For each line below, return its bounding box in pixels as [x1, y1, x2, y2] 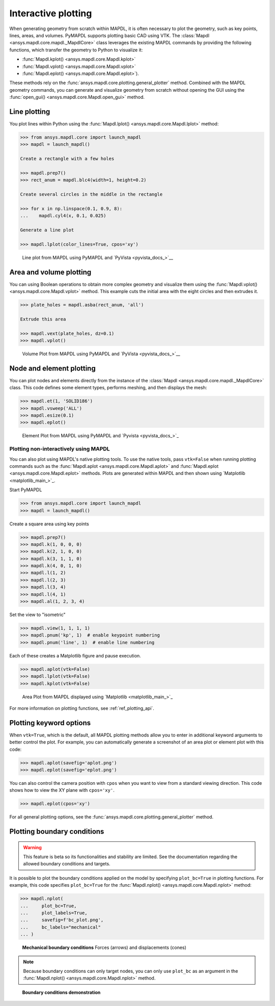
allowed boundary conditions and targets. [23, 861, 111, 867]
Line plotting [9, 107, 50, 116]
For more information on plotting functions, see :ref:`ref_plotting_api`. [9, 705, 155, 711]
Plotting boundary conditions [9, 827, 104, 836]
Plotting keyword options [9, 719, 91, 727]
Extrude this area [20, 316, 66, 322]
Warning [23, 844, 42, 851]
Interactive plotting [9, 8, 92, 19]
